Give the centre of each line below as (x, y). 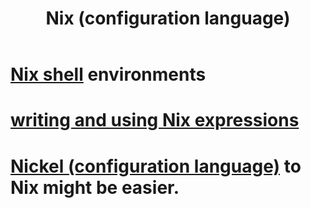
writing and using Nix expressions (155, 120)
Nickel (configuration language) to (156, 166)
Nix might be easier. (95, 187)
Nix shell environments (108, 74)
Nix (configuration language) (168, 18)
